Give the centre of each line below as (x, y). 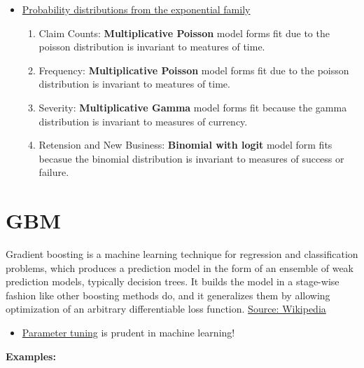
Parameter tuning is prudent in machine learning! (128, 333)
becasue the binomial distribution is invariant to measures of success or (191, 158)
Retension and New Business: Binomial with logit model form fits (185, 145)
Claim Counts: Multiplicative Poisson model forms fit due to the (184, 33)
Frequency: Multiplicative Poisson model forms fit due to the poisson (194, 70)
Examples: (31, 356)
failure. (54, 172)
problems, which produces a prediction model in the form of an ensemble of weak (180, 267)
